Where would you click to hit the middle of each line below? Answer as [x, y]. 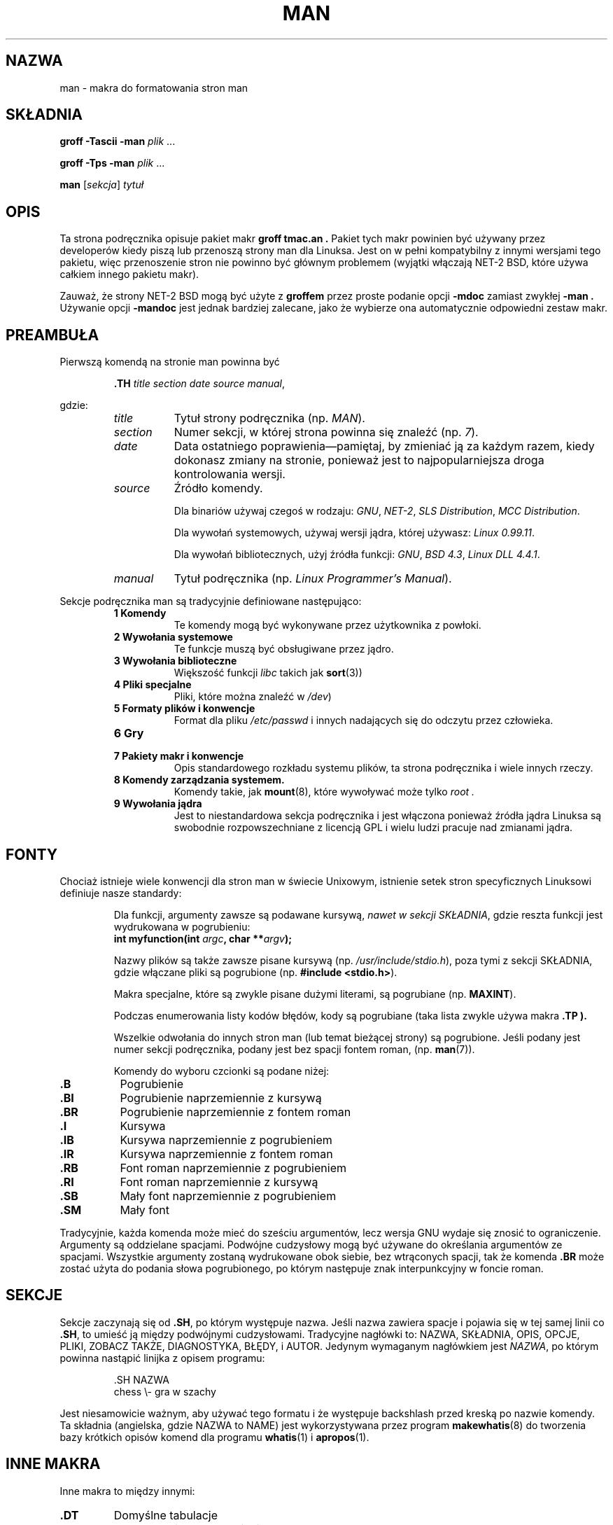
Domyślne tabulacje [166, 1515]
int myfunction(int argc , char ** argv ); [203, 938]
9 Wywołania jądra [158, 804]
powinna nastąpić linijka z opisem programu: [162, 1358]
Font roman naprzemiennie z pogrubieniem [233, 1168]
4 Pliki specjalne [153, 685]
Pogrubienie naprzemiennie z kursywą [221, 1098]
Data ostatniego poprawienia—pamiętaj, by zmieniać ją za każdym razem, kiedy [384, 446]
